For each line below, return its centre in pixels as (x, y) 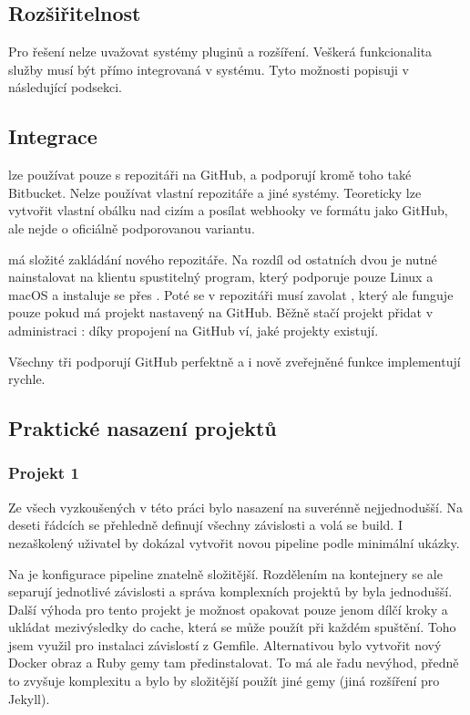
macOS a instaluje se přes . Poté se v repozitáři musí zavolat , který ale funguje (231, 294)
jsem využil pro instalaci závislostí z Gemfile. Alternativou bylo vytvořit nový (225, 644)
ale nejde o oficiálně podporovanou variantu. (132, 228)
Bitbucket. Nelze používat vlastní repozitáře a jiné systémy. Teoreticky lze (215, 192)
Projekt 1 (44, 473)
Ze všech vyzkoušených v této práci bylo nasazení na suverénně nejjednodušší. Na (236, 507)
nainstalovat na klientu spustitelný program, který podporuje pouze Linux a (221, 277)
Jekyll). (29, 698)
